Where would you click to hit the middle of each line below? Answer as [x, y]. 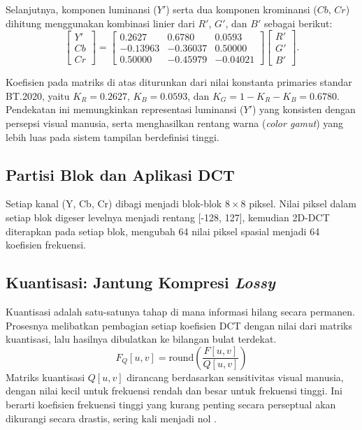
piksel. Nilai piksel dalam [303, 203]
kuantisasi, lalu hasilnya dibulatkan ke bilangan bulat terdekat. [141, 339]
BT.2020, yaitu [38, 95]
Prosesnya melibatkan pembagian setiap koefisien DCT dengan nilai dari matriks [179, 325]
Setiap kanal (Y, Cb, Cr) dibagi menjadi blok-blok [114, 203]
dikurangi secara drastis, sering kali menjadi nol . [111, 418]
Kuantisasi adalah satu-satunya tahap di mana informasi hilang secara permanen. [180, 312]
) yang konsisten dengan [304, 109]
